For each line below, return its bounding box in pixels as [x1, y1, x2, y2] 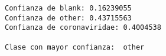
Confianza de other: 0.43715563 [5, 13, 132, 22]
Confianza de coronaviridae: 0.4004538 [5, 23, 161, 32]
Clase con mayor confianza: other [5, 43, 145, 51]
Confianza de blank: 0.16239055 [5, 4, 132, 12]
